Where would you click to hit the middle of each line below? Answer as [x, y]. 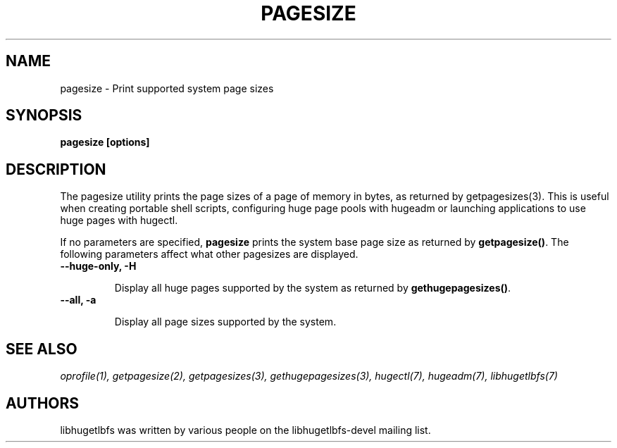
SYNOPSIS [44, 116]
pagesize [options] [105, 142]
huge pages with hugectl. [119, 220]
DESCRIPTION [56, 169]
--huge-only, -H [98, 266]
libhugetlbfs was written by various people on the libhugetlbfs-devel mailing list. [245, 430]
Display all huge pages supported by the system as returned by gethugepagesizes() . [313, 288]
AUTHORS [43, 403]
